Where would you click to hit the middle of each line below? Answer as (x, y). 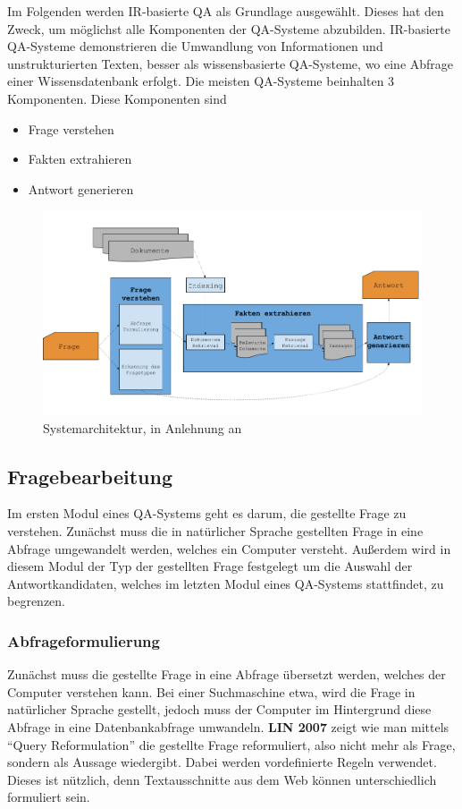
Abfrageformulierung (84, 640)
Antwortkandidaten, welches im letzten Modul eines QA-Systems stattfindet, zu (226, 583)
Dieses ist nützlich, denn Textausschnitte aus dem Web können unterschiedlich (222, 779)
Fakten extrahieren (80, 159)
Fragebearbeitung (90, 476)
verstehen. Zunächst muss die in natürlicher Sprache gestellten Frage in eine (215, 530)
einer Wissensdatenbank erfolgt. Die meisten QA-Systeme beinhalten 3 (201, 81)
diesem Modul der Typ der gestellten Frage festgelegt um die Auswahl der (210, 566)
